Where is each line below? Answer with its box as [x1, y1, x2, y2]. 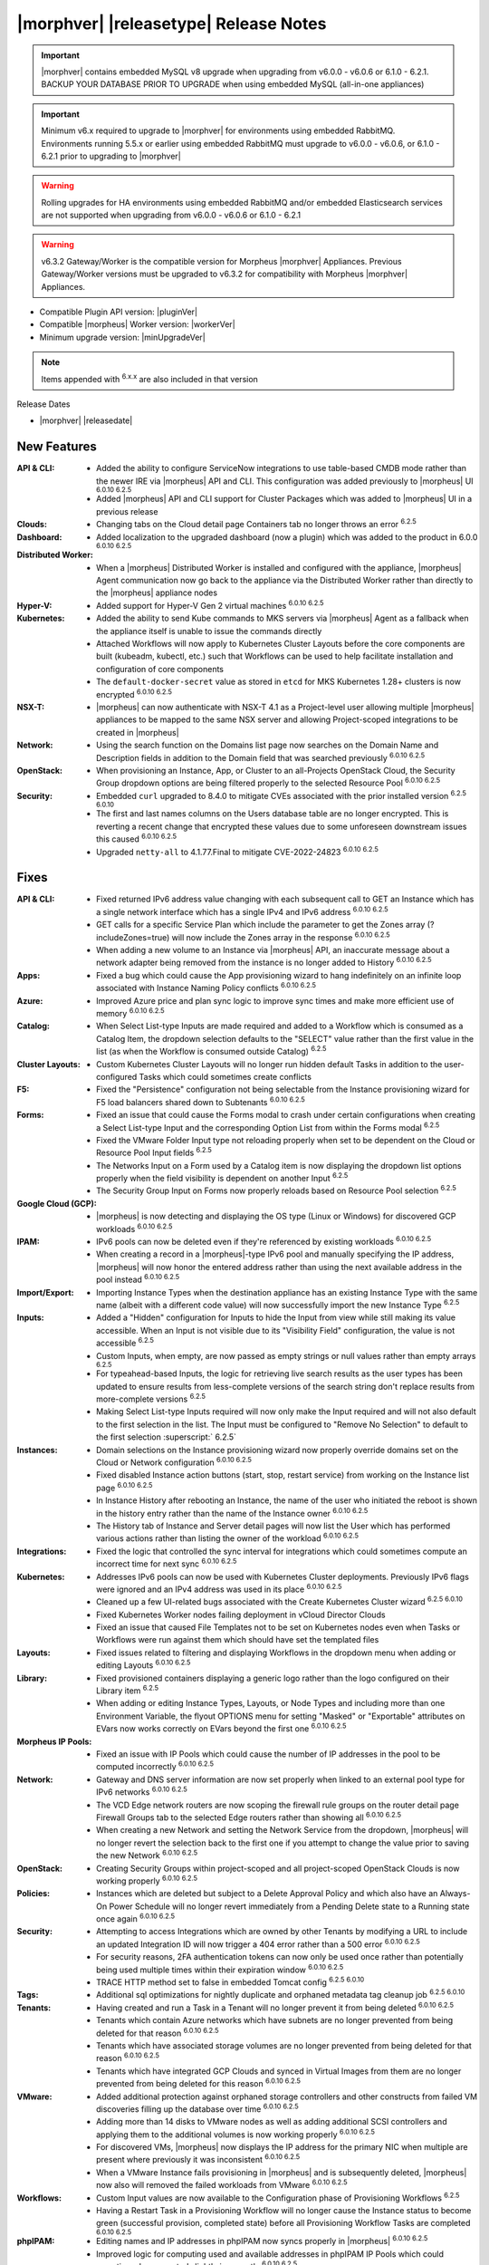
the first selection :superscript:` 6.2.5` [96, 1431, 237, 1442]
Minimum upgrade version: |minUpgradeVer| [39, 332, 206, 342]
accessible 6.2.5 [96, 1336, 154, 1349]
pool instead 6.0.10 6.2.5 [96, 1273, 180, 1286]
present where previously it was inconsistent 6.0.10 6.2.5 [96, 2153, 301, 2165]
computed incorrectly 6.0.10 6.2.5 [96, 1759, 215, 1772]
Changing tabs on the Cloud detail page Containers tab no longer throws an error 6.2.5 [96, 517, 417, 530]
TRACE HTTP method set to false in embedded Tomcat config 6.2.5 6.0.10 [96, 1975, 365, 1988]
